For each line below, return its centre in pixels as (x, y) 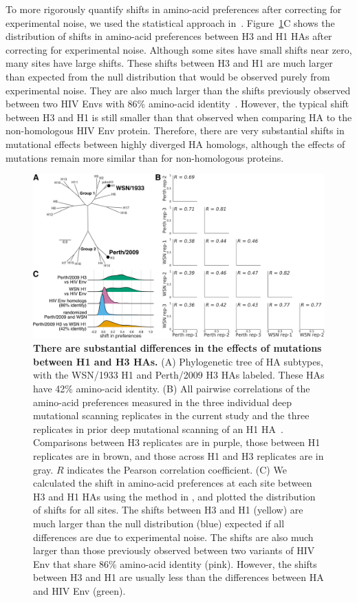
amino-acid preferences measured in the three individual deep (162, 402)
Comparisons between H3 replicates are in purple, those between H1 (177, 442)
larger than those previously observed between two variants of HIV (174, 550)
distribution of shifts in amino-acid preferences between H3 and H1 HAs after (169, 36)
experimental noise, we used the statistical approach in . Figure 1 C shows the (170, 22)
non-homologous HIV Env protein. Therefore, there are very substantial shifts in (175, 130)
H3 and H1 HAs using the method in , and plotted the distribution (174, 496)
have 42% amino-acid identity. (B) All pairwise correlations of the (172, 388)
